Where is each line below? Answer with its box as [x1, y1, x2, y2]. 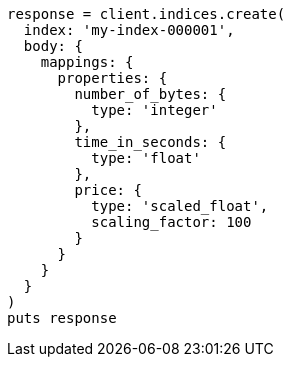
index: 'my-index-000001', [23, 22, 235, 38]
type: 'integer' [91, 102, 218, 118]
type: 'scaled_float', [91, 198, 269, 214]
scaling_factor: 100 [91, 214, 252, 230]
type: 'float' [91, 150, 201, 166]
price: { [74, 182, 142, 198]
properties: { [57, 70, 168, 86]
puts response [7, 310, 117, 326]
